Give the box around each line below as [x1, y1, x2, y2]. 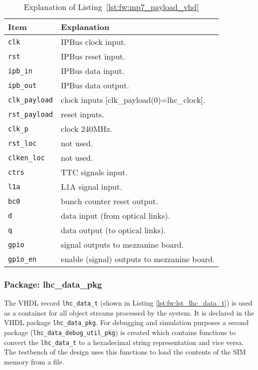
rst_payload [8, 110, 53, 118]
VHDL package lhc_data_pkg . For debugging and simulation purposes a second [4, 317, 249, 328]
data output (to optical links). [61, 224, 166, 236]
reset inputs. [61, 108, 104, 120]
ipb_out [8, 81, 37, 89]
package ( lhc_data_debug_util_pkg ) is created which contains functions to [4, 327, 236, 338]
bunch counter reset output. [61, 195, 158, 207]
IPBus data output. [61, 79, 129, 91]
